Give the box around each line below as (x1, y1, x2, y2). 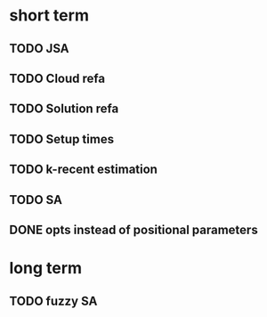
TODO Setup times (9, 131, 114, 147)
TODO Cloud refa (9, 70, 105, 85)
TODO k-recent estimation (9, 162, 158, 177)
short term (9, 5, 89, 26)
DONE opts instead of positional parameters (9, 222, 258, 237)
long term (9, 258, 83, 279)
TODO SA (9, 192, 62, 207)
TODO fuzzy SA (9, 293, 98, 308)
